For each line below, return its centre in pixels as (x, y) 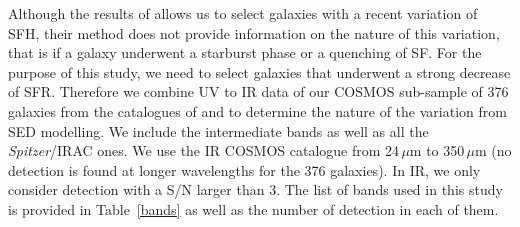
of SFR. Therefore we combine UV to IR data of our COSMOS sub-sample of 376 (258, 91)
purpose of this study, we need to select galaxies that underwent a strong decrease (259, 71)
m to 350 (437, 150)
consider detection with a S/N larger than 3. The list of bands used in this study (255, 189)
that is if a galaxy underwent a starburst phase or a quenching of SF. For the (245, 52)
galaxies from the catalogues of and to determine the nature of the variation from (257, 110)
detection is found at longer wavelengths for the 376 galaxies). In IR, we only (244, 169)
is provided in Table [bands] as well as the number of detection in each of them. (253, 208)
